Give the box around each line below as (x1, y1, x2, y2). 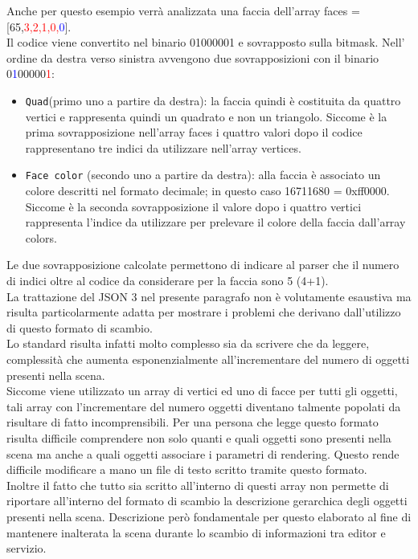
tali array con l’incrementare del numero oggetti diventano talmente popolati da (6, 398, 401, 414)
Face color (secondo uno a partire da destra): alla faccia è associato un (25, 166, 381, 183)
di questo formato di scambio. (6, 319, 153, 336)
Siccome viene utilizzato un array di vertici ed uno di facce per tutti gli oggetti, (6, 382, 398, 399)
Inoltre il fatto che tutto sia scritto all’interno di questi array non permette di (6, 476, 389, 493)
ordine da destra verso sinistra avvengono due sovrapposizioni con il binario (6, 49, 379, 66)
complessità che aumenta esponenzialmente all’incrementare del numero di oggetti (6, 351, 410, 367)
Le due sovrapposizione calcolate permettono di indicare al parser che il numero (6, 256, 400, 273)
